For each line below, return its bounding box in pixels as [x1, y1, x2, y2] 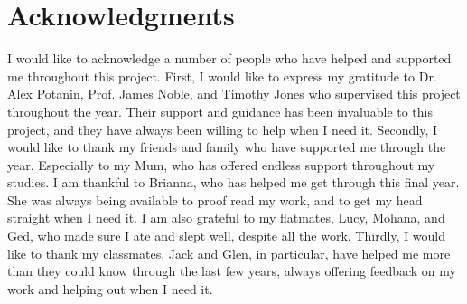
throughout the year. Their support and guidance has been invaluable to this [7, 101, 434, 120]
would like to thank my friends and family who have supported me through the [7, 138, 446, 157]
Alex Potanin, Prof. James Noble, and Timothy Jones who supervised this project [7, 84, 461, 103]
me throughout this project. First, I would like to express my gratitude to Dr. [7, 66, 437, 85]
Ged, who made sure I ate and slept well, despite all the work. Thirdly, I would [7, 226, 445, 245]
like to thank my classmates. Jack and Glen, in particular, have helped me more [7, 243, 451, 262]
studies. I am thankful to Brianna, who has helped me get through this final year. [7, 173, 460, 192]
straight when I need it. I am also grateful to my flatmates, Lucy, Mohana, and [7, 208, 445, 227]
